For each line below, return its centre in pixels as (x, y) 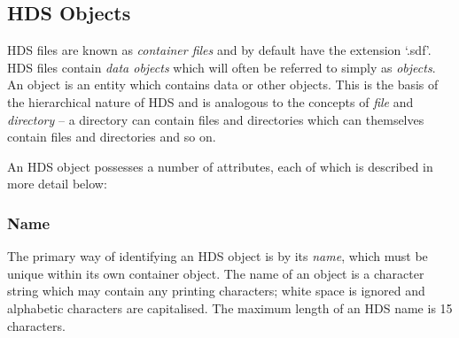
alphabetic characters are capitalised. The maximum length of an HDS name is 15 (230, 307)
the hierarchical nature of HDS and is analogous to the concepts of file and (210, 101)
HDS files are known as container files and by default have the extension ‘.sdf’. (219, 50)
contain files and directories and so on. (112, 137)
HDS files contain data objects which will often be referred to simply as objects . (222, 67)
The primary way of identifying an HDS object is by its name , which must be (218, 256)
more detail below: (57, 184)
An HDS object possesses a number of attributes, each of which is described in (220, 166)
